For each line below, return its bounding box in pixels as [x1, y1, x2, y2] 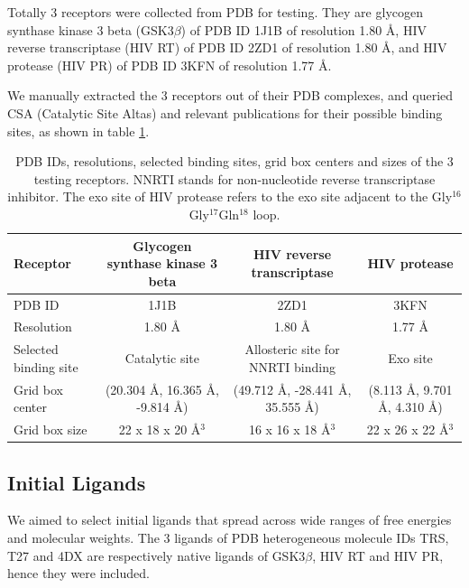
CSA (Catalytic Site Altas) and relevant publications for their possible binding [7, 103, 443, 122]
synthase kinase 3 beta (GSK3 [7, 20, 174, 39]
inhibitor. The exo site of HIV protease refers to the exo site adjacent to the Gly [7, 187, 453, 206]
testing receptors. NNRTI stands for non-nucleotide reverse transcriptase [33, 169, 436, 188]
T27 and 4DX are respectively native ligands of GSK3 [7, 546, 306, 565]
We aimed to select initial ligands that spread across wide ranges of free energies [7, 510, 452, 529]
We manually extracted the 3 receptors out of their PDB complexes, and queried [7, 86, 454, 105]
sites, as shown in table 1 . [7, 121, 150, 140]
